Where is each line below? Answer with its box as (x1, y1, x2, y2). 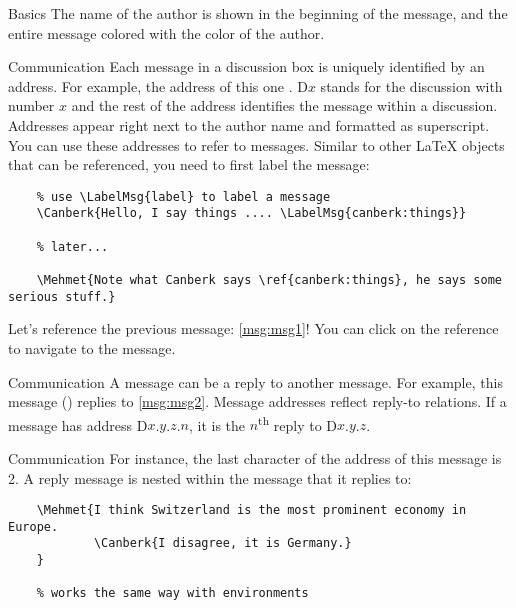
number (8, 95, 55, 116)
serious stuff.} (8, 289, 116, 304)
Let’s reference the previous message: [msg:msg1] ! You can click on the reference (8, 318, 499, 339)
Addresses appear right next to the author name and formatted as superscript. (8, 114, 490, 135)
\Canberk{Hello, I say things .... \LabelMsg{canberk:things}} (36, 206, 467, 221)
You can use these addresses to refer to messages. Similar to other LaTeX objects (8, 134, 505, 155)
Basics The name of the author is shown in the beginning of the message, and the (8, 3, 508, 23)
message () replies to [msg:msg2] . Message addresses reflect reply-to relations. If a (8, 391, 507, 412)
